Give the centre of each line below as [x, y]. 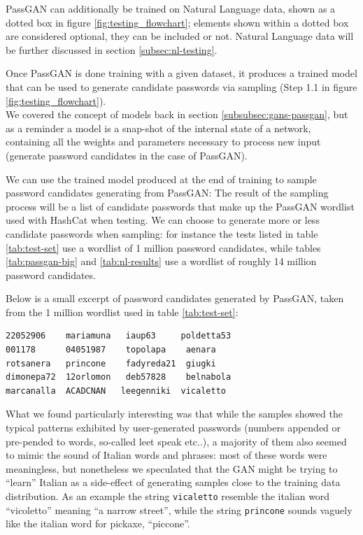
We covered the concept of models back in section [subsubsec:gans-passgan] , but [177, 114]
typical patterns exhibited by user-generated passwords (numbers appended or [173, 428]
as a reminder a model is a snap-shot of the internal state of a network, [158, 128]
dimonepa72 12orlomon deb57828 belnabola [119, 377]
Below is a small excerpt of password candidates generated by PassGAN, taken [175, 298]
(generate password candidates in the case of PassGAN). [127, 155]
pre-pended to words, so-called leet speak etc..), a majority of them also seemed [176, 441]
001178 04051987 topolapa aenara [111, 350]
